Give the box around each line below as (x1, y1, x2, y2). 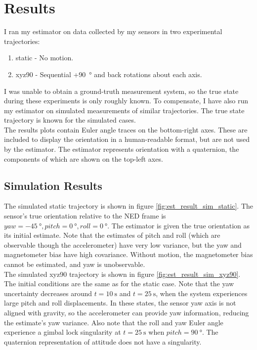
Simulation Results (4, 177, 102, 193)
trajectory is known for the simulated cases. (4, 115, 136, 125)
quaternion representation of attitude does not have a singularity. (4, 336, 202, 347)
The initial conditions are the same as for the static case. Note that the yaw (4, 278, 234, 289)
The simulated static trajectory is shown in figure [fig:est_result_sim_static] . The (4, 201, 253, 211)
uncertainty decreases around (4, 288, 92, 298)
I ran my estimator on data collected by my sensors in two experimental (4, 26, 222, 37)
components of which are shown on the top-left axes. (4, 153, 163, 164)
